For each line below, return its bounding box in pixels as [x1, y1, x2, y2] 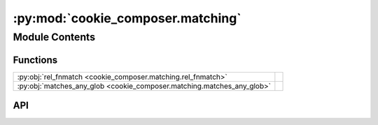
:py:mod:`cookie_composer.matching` [13, 10, 241, 26]
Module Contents [13, 31, 96, 43]
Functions [13, 54, 58, 66]
